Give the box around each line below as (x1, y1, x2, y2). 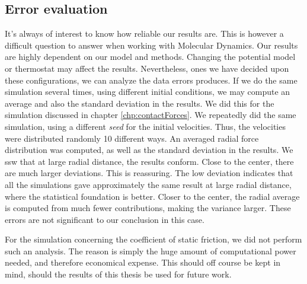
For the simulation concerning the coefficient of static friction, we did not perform (5, 233, 302, 245)
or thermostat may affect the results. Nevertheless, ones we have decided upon (5, 62, 289, 74)
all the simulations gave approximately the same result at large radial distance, (5, 178, 292, 190)
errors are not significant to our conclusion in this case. (5, 213, 204, 225)
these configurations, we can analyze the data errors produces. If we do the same (5, 74, 298, 86)
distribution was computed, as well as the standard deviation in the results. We (5, 143, 293, 156)
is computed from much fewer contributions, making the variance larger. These (5, 202, 291, 214)
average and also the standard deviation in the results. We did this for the (5, 97, 274, 109)
